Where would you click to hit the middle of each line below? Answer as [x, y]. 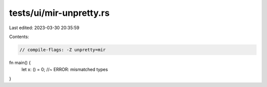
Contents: [19, 37]
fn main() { [20, 62]
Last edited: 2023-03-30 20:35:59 [44, 28]
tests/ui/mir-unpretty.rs [59, 13]
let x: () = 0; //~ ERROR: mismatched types [65, 70]
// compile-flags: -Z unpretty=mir [63, 50]
